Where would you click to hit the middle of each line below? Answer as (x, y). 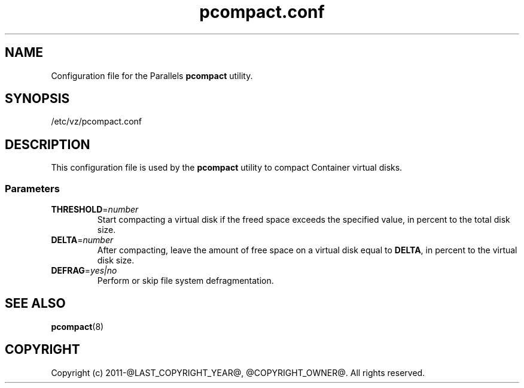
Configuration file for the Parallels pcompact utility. (152, 75)
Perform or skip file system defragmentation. (185, 281)
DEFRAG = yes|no (84, 271)
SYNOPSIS (37, 99)
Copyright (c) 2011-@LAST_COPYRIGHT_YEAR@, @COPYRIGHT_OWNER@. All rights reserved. (238, 372)
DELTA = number (82, 240)
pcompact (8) (77, 326)
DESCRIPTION (48, 144)
